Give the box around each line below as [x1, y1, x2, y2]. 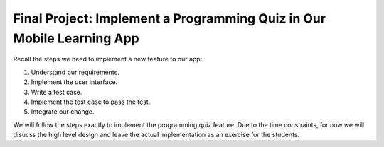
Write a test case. [31, 88, 82, 96]
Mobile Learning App [13, 30, 140, 46]
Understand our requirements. [31, 68, 120, 76]
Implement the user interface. [31, 78, 118, 86]
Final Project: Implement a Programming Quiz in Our [13, 11, 326, 26]
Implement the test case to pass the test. [31, 98, 151, 106]
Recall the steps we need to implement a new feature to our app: [13, 55, 203, 64]
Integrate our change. [31, 107, 95, 116]
